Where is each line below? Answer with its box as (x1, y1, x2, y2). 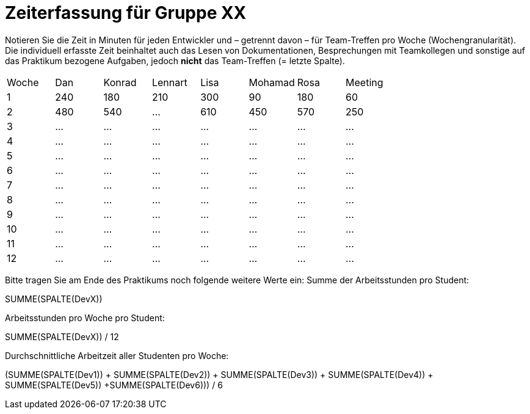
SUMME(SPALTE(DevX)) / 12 (5, 331, 119, 342)
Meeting (346, 76, 383, 89)
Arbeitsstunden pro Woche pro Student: (5, 312, 165, 323)
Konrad (103, 76, 137, 89)
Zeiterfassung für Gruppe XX (5, 2, 247, 23)
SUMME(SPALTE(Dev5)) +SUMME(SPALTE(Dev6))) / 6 (5, 379, 223, 390)
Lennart (151, 76, 187, 89)
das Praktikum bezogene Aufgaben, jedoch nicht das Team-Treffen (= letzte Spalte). (5, 55, 345, 66)
